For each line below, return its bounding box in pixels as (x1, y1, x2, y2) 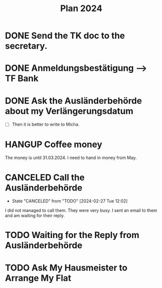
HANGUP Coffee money (5, 139, 103, 150)
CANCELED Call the (5, 172, 85, 183)
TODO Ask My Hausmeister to (5, 262, 128, 273)
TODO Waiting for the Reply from (5, 230, 139, 240)
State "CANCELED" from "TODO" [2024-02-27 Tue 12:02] (12, 198, 128, 204)
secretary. (5, 41, 47, 51)
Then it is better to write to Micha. (12, 122, 80, 128)
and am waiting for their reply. (5, 213, 65, 219)
